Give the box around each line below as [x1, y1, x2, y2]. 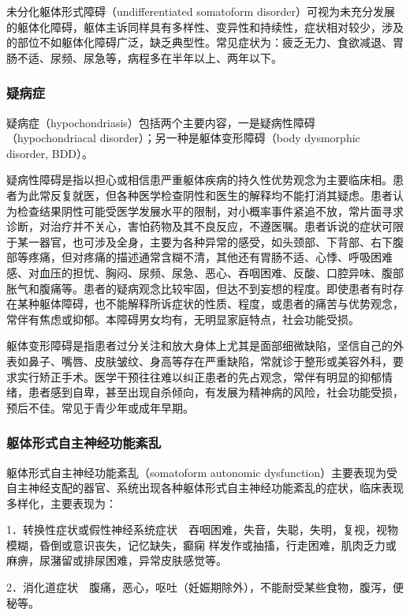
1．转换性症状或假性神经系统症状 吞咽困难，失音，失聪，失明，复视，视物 [6, 521, 398, 538]
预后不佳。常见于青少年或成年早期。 [6, 399, 194, 415]
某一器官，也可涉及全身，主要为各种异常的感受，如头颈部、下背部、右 [17, 233, 382, 250]
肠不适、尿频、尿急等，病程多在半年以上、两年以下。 [6, 49, 282, 66]
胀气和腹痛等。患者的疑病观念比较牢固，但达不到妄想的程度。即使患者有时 [6, 280, 393, 296]
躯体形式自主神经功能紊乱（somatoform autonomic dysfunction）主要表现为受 [6, 464, 398, 480]
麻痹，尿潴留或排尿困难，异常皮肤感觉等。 [6, 552, 227, 569]
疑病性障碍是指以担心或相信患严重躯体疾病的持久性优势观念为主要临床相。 [6, 171, 393, 188]
